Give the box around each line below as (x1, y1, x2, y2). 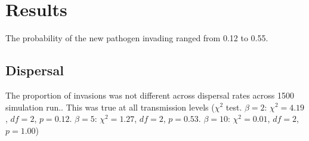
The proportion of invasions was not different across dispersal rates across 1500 (5, 88, 295, 101)
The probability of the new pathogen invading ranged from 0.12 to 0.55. (5, 32, 268, 44)
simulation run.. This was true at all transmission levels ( (5, 100, 215, 113)
